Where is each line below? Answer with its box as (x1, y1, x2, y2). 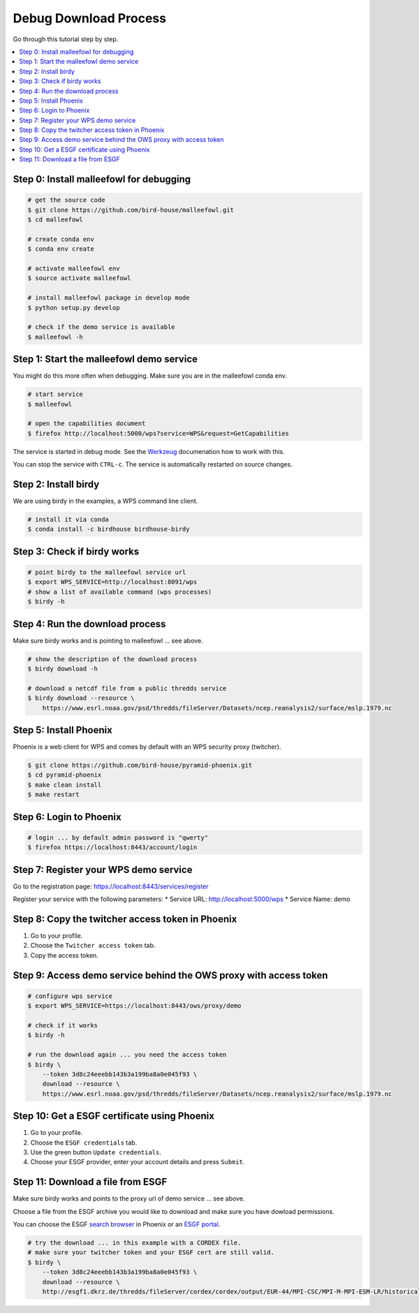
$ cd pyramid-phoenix (27, 771, 102, 779)
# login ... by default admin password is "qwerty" (27, 833, 209, 842)
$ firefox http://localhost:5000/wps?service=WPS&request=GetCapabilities (27, 430, 290, 437)
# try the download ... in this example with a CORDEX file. (27, 1239, 242, 1247)
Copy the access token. (30, 951, 99, 960)
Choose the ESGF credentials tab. (30, 1138, 138, 1147)
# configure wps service (27, 992, 113, 1000)
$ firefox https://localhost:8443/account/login (27, 844, 198, 851)
